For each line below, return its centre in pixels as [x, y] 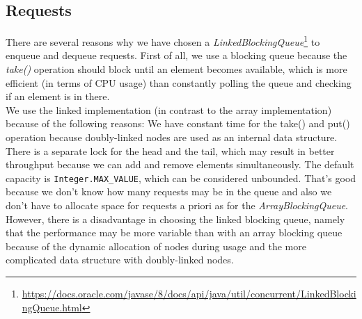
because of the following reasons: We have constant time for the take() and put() [178, 123]
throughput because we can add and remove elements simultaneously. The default [180, 164]
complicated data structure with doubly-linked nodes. [120, 260]
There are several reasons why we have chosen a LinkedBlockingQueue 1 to [163, 41]
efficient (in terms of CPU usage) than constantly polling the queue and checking [179, 82]
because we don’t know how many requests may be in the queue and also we [169, 191]
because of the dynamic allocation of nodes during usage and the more [156, 246]
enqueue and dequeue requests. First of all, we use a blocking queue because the [176, 55]
